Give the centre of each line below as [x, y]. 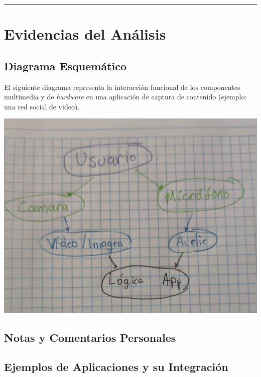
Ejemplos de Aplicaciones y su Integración [116, 367]
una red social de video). [42, 106]
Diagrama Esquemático [66, 66]
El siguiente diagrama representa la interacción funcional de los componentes [122, 87]
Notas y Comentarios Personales [90, 337]
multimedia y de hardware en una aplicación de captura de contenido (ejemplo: [125, 97]
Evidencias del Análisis [85, 34]
